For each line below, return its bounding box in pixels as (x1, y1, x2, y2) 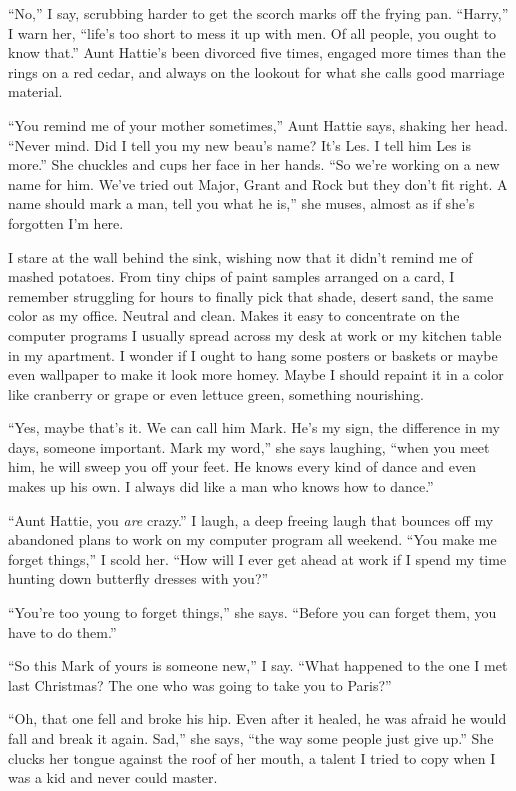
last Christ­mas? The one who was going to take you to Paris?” (8, 674, 392, 695)
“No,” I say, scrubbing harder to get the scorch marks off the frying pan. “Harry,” (8, 3, 509, 23)
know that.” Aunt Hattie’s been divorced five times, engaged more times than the (8, 42, 506, 63)
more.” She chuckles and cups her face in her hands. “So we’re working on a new (8, 154, 500, 175)
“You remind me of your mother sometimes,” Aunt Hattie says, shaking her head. (8, 114, 508, 135)
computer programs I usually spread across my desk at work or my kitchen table (8, 324, 502, 345)
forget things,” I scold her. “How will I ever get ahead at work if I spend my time (8, 548, 507, 569)
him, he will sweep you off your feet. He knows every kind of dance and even (8, 456, 477, 477)
